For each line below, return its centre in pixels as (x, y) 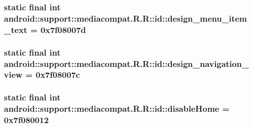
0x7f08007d (63, 29)
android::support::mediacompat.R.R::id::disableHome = (117, 109)
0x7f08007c (58, 75)
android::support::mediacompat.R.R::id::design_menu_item (126, 18)
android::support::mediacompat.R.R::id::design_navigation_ (126, 63)
